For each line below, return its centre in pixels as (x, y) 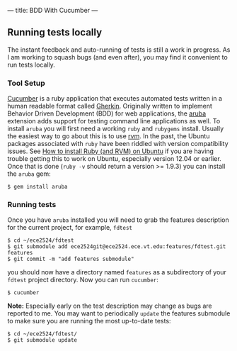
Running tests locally (55, 32)
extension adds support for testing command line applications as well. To (114, 121)
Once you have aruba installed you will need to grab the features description (118, 220)
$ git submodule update (42, 340)
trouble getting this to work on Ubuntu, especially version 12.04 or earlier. (114, 159)
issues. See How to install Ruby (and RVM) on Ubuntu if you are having (111, 151)
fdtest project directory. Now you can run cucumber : (83, 280)
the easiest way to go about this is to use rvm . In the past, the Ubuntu (109, 136)
